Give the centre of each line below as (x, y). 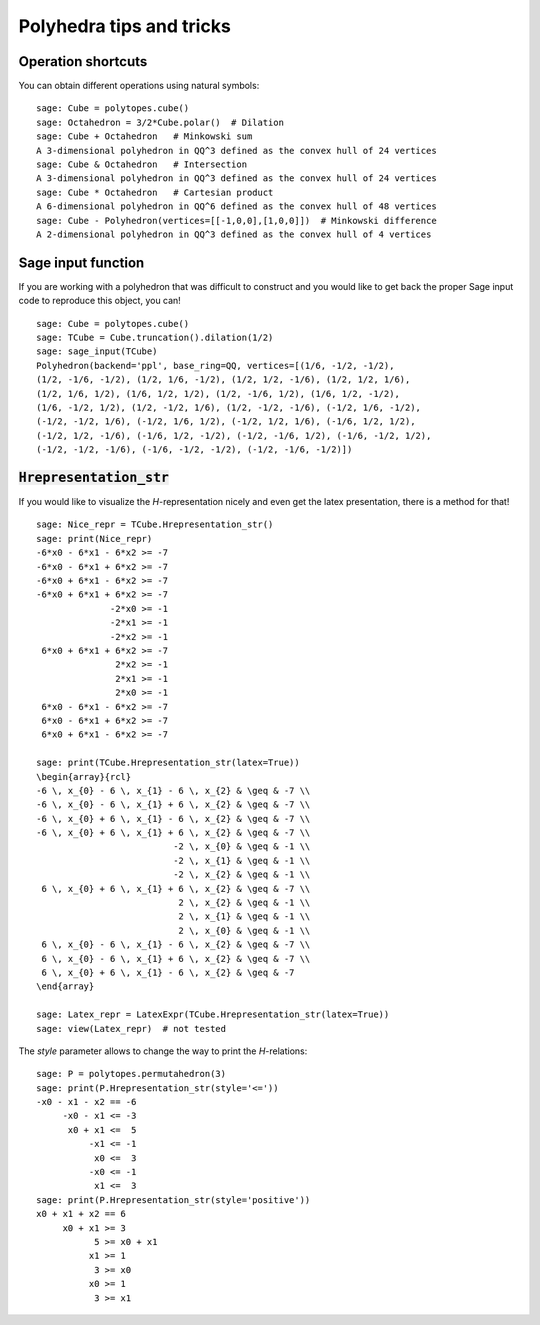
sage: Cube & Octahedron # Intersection (142, 164)
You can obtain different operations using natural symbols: (139, 86)
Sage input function (81, 262)
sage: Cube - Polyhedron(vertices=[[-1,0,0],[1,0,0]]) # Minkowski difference (236, 220)
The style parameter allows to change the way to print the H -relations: (163, 1051)
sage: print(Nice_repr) (94, 538)
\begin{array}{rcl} (84, 776)
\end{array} (65, 986)
